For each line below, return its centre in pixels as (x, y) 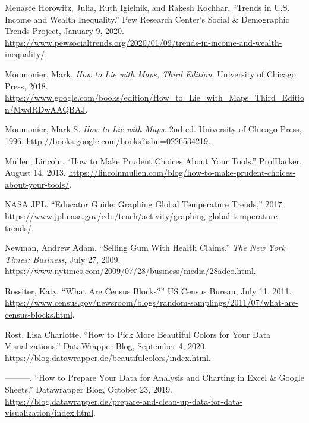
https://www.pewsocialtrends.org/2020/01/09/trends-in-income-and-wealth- (144, 42)
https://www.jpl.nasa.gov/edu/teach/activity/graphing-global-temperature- (143, 215)
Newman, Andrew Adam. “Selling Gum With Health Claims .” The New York (145, 248)
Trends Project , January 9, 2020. (64, 31)
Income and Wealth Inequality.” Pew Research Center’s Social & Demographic (147, 19)
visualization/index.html (49, 413)
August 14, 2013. (35, 172)
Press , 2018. (26, 85)
